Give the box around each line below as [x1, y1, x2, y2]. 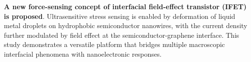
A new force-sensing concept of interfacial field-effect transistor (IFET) [4, 1, 247, 11]
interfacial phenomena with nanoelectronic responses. [4, 48, 162, 59]
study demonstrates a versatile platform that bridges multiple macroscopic [4, 39, 225, 49]
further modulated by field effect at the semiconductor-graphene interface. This [4, 30, 239, 40]
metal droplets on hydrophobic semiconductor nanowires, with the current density [4, 20, 248, 31]
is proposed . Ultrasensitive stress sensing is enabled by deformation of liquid [4, 11, 235, 21]
